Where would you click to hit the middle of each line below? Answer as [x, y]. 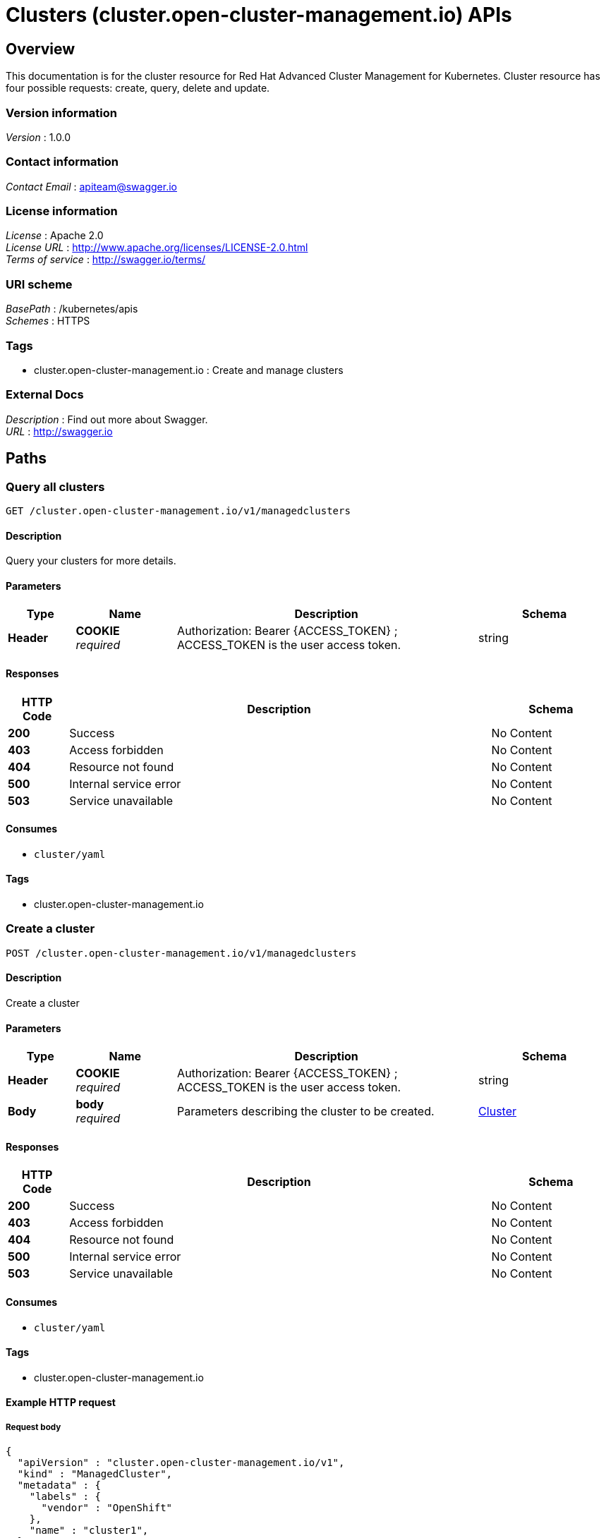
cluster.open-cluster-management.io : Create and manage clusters [189, 370]
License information [62, 211]
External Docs [45, 395]
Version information [61, 113]
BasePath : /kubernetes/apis [72, 309]
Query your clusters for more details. [91, 561]
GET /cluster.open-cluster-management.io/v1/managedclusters [178, 510]
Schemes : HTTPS [48, 321]
